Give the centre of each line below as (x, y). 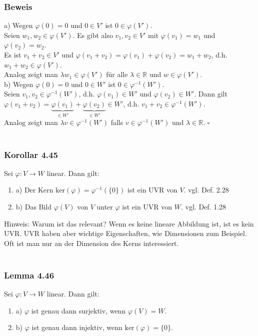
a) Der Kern (34, 190)
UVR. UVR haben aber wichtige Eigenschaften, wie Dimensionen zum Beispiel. (125, 233)
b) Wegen (19, 84)
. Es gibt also (93, 35)
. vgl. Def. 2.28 (206, 190)
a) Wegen (18, 25)
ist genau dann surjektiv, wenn (78, 310)
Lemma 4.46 (29, 275)
